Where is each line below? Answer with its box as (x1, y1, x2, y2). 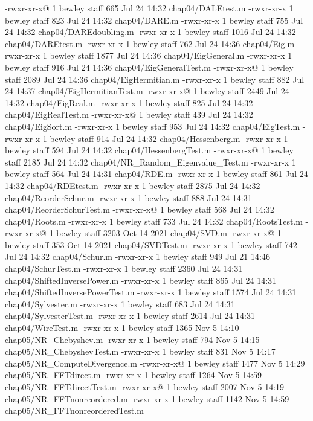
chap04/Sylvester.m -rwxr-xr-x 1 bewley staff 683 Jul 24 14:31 (5, 297, 235, 310)
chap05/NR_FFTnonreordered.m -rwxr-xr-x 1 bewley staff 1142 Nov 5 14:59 (5, 392, 289, 405)
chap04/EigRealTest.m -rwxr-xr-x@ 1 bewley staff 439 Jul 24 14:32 (5, 108, 253, 121)
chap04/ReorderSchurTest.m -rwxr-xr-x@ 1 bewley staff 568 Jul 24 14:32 (5, 203, 274, 216)
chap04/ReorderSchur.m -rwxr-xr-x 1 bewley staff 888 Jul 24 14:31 (5, 191, 252, 204)
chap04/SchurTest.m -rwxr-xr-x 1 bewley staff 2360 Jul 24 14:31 (5, 262, 243, 275)
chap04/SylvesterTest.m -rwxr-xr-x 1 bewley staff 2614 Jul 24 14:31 (5, 309, 255, 322)
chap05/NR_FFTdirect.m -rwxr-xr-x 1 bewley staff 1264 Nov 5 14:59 (5, 368, 262, 381)
